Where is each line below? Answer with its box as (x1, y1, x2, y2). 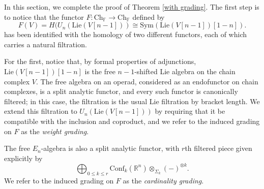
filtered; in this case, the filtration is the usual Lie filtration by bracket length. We (4, 96, 260, 106)
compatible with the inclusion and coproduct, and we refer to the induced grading (4, 115, 260, 126)
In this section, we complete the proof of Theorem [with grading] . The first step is (4, 2, 259, 12)
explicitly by (4, 152, 43, 163)
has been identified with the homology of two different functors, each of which (4, 29, 247, 40)
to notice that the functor (4, 11, 84, 22)
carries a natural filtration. (4, 39, 87, 49)
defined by (132, 11, 165, 22)
